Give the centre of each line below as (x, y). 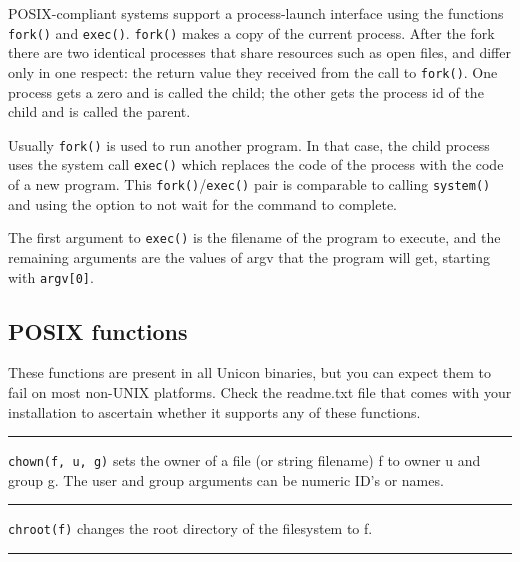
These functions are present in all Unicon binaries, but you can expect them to (250, 372)
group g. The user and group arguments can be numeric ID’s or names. (226, 479)
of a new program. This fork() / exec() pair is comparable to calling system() (249, 184)
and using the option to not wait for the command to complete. (203, 203)
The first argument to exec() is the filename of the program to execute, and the (254, 237)
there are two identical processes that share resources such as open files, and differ (259, 52)
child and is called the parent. (99, 111)
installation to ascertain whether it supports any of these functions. (214, 411)
